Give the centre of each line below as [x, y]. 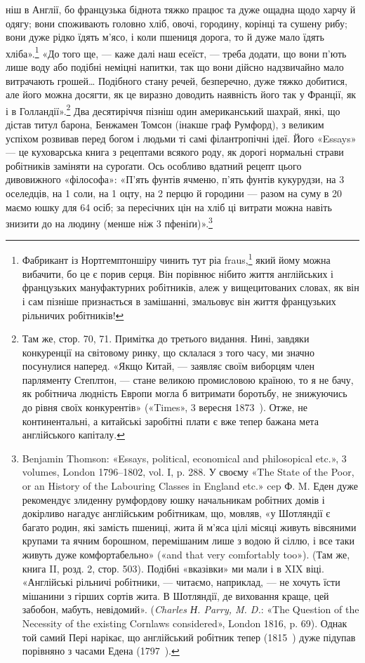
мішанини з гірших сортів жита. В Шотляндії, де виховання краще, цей [175, 595]
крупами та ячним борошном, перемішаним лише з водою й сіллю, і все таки [188, 541]
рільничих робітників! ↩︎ [73, 315]
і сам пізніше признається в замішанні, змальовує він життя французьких [179, 301]
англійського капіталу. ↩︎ [73, 435]
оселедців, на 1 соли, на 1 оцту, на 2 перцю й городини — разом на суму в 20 [174, 193]
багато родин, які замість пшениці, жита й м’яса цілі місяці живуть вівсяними [189, 527]
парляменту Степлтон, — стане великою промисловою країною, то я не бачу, [188, 379]
